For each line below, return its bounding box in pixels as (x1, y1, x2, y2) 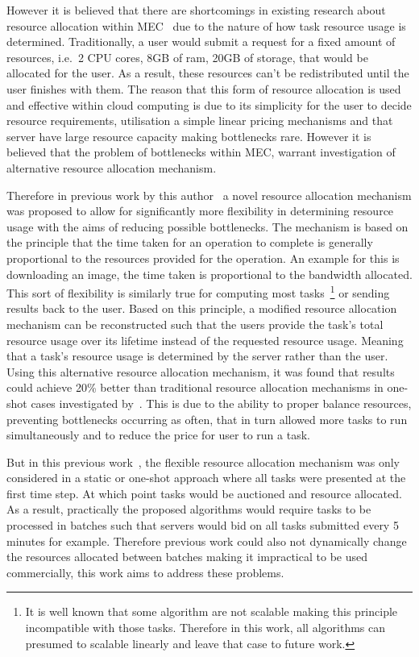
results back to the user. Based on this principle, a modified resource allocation (6, 300, 397, 317)
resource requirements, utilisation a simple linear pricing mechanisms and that (6, 112, 393, 129)
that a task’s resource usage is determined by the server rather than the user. (6, 347, 388, 364)
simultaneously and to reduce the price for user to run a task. (6, 426, 310, 443)
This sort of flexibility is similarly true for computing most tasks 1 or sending (6, 282, 390, 301)
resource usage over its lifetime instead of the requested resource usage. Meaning (6, 331, 404, 348)
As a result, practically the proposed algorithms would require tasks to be (6, 501, 371, 518)
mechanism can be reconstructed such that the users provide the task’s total (6, 315, 384, 332)
